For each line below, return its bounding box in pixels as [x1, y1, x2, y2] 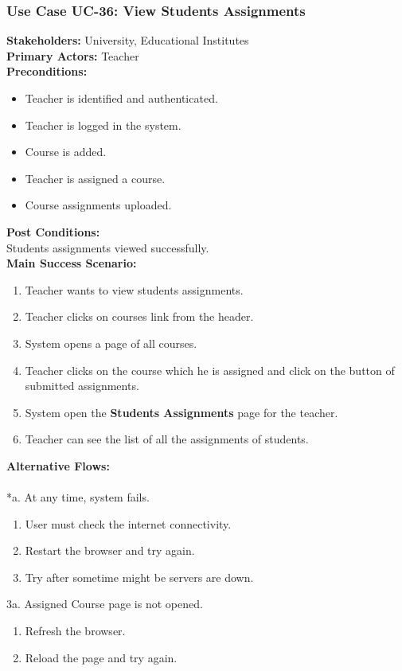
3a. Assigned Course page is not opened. [6, 595, 203, 612]
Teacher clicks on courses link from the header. [25, 308, 254, 325]
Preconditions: [6, 63, 88, 80]
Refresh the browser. [25, 622, 126, 639]
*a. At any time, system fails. [6, 489, 150, 505]
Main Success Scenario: [6, 255, 137, 271]
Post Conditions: [6, 223, 100, 240]
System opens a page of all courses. [25, 334, 197, 351]
